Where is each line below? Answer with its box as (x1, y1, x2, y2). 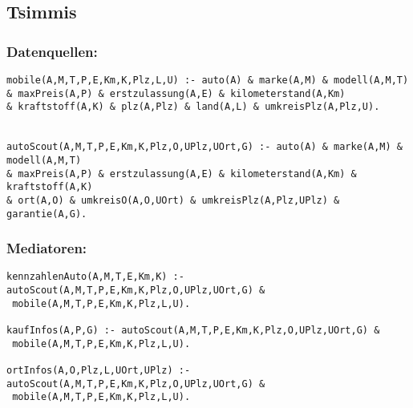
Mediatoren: (6, 238, 87, 258)
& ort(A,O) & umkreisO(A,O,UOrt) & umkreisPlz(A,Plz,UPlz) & (6, 194, 340, 206)
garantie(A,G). (6, 208, 87, 220)
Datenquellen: (6, 41, 98, 61)
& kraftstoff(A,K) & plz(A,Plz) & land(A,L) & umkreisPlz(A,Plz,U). (6, 101, 380, 113)
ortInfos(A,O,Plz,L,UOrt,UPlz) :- (6, 365, 191, 377)
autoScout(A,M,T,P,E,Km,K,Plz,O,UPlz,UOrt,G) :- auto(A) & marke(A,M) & (6, 141, 403, 153)
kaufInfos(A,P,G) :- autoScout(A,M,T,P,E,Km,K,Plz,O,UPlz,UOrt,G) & (6, 325, 380, 337)
